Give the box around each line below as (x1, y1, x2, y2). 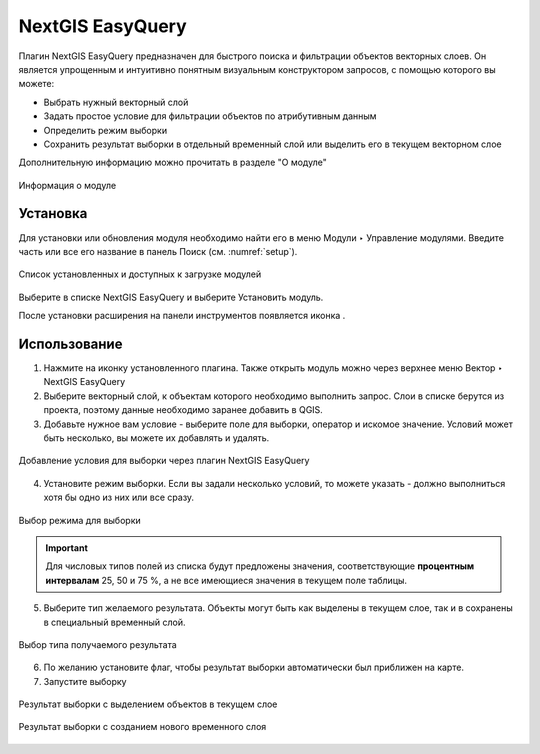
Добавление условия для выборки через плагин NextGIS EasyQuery (18, 455, 310, 467)
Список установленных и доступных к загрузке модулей (18, 268, 262, 280)
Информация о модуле (18, 179, 117, 191)
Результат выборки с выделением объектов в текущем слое (18, 698, 278, 710)
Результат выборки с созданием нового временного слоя (18, 721, 267, 733)
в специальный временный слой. (43, 616, 186, 628)
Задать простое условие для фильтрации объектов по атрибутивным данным (43, 110, 377, 122)
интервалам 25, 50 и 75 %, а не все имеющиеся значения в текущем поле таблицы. (45, 574, 408, 586)
